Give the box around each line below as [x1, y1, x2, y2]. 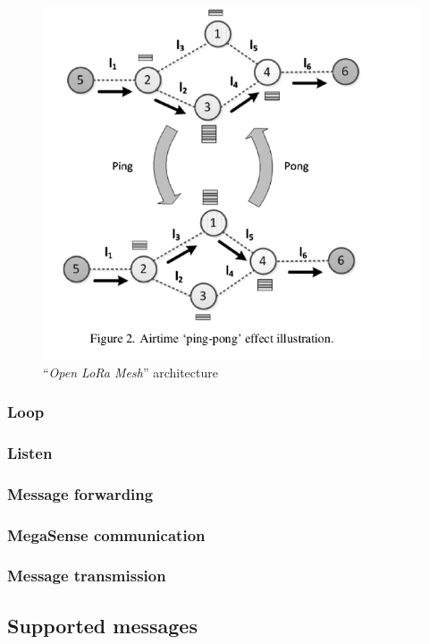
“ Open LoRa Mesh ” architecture [43, 362, 218, 381]
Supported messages [7, 611, 198, 639]
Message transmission [7, 564, 166, 587]
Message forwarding [7, 482, 154, 504]
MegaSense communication [7, 523, 206, 546]
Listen [7, 441, 53, 463]
